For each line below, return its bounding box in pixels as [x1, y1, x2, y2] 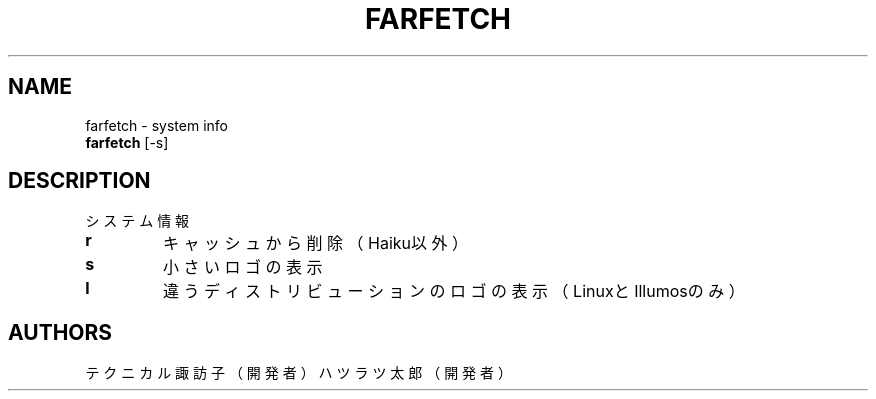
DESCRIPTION [8, 168, 151, 194]
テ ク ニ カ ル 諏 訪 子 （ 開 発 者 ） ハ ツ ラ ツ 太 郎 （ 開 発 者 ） [85, 364, 512, 382]
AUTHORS [8, 319, 113, 345]
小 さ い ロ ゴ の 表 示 [163, 257, 323, 278]
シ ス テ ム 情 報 [85, 212, 190, 230]
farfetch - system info [85, 116, 228, 134]
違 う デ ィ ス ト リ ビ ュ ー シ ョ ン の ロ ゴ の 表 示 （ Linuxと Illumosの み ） [163, 281, 745, 302]
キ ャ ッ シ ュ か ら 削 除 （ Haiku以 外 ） [163, 233, 469, 254]
